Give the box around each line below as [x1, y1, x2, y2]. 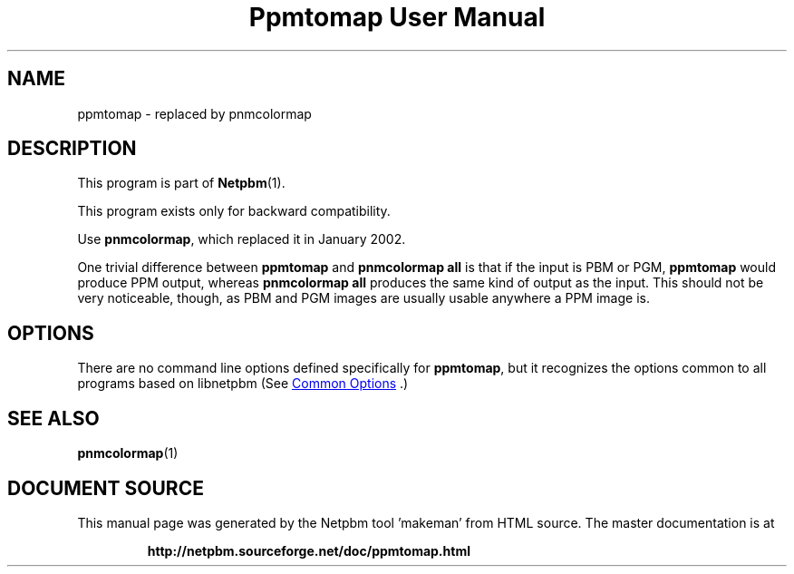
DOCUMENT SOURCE [7, 476, 204, 500]
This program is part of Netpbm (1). [77, 175, 286, 191]
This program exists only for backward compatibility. [77, 203, 391, 219]
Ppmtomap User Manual [248, 2, 546, 33]
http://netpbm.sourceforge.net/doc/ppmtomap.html [147, 542, 470, 559]
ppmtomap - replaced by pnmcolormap [77, 105, 312, 122]
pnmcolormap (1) [77, 445, 179, 462]
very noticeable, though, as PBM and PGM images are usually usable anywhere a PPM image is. [77, 290, 650, 306]
